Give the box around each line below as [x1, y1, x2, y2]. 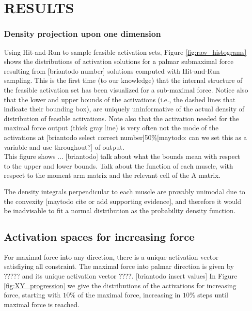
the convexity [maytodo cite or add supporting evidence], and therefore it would [4, 196, 241, 206]
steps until [197, 290, 228, 300]
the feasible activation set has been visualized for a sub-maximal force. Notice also [4, 84, 248, 94]
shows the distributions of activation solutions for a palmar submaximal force [4, 56, 234, 66]
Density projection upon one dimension [4, 28, 161, 40]
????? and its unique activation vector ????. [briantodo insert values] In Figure [4, 271, 237, 281]
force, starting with [4, 290, 61, 300]
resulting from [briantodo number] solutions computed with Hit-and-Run [4, 65, 220, 76]
